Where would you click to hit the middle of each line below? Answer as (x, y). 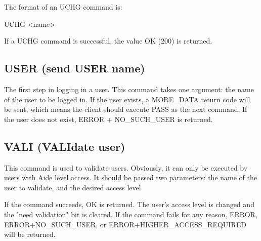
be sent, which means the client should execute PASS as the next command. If (126, 109)
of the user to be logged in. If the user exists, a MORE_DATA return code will (127, 99)
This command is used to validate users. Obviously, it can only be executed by (126, 167)
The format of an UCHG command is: (63, 7)
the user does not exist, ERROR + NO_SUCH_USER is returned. (108, 119)
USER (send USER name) (75, 68)
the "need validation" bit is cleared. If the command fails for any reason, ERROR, (131, 214)
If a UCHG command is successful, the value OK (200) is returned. (108, 41)
